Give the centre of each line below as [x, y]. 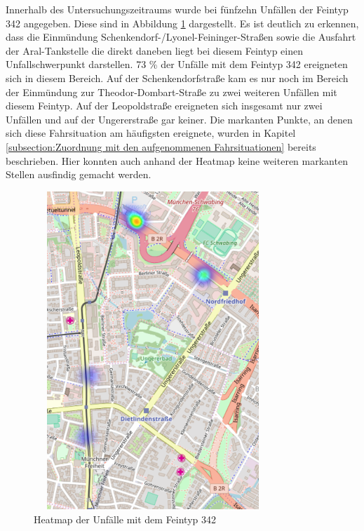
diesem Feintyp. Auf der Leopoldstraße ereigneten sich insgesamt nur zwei [164, 106]
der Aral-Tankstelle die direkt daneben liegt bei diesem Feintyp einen [154, 50]
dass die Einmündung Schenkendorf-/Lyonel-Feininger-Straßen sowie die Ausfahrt [181, 37]
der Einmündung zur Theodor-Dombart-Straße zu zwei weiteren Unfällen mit [171, 92]
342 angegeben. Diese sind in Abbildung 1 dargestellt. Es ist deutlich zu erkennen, [182, 23]
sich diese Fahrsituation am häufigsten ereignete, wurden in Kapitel [151, 133]
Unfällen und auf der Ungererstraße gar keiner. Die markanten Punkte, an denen [179, 119]
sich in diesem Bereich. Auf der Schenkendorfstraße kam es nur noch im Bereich [177, 78]
